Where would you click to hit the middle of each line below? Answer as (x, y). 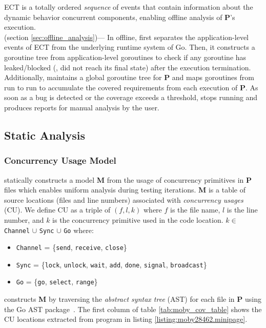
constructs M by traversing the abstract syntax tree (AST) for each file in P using (133, 299)
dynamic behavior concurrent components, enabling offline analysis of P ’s (120, 17)
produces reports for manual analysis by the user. (82, 107)
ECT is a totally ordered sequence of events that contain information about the (129, 7)
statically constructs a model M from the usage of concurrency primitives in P (128, 179)
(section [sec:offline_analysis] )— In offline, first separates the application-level (126, 37)
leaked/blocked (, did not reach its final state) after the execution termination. (128, 67)
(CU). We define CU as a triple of (57, 210)
